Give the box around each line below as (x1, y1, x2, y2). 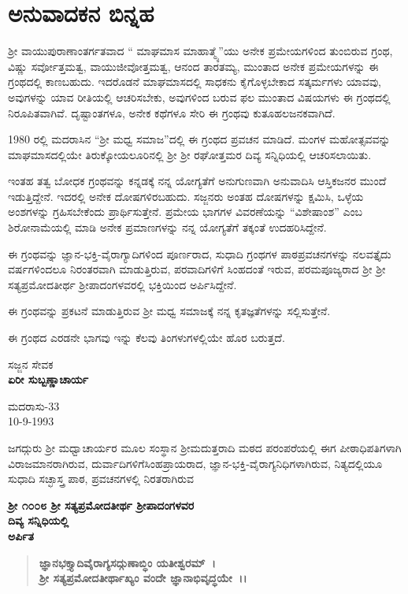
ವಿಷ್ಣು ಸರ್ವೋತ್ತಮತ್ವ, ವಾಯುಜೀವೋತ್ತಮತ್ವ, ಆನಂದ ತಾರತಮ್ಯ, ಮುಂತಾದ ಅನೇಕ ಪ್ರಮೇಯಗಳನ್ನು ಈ (8, 58, 379, 74)
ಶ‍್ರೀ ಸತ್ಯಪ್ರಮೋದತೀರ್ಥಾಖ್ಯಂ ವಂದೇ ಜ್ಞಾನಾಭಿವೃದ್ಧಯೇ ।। (39, 570, 247, 586)
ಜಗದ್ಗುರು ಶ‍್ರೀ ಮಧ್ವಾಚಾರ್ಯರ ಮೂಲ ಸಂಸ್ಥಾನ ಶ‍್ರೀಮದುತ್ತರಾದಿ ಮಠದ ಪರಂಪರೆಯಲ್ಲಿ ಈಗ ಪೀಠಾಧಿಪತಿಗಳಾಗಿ (8, 440, 402, 455)
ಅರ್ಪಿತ (8, 527, 34, 544)
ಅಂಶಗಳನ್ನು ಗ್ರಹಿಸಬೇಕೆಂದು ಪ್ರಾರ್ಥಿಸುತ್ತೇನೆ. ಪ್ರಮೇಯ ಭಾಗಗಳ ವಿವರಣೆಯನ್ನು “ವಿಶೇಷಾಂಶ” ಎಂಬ (8, 203, 363, 220)
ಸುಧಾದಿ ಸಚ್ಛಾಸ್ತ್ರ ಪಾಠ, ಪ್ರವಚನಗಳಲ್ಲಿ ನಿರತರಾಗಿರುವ (8, 470, 194, 487)
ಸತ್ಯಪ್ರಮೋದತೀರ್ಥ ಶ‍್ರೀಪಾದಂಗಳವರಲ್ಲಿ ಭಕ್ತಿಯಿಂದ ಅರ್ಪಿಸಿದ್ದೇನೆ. (8, 276, 237, 292)
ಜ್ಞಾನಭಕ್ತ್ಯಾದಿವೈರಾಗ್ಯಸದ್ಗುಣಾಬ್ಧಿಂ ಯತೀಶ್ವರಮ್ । (39, 554, 216, 570)
